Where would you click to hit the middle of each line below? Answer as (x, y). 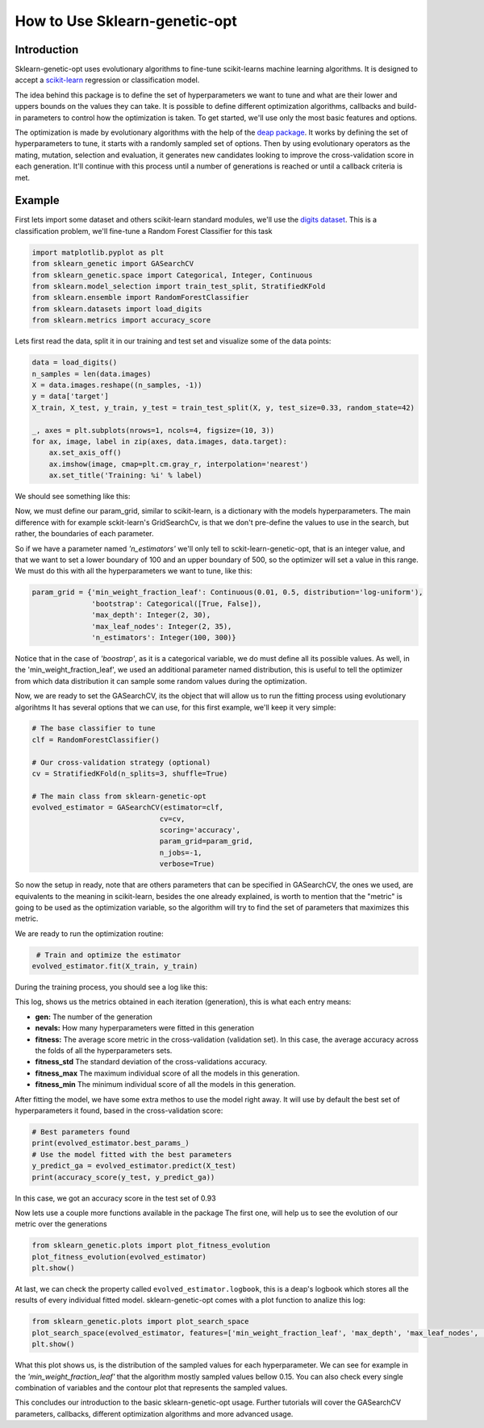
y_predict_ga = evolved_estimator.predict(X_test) (134, 1166)
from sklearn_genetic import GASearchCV (113, 264)
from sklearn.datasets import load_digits (117, 309)
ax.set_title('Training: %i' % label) (125, 475)
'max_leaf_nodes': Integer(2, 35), (162, 626)
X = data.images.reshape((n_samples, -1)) (117, 385)
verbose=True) (187, 864)
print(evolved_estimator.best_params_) (111, 1143)
